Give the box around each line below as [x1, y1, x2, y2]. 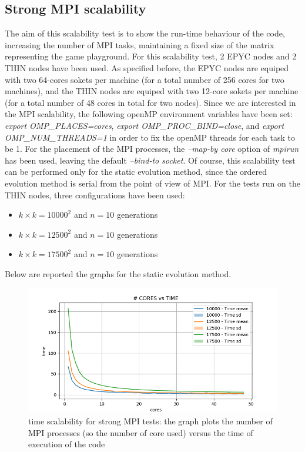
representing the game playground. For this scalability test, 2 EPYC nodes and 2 [5, 50, 297, 62]
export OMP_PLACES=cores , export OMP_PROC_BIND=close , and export [5, 119, 284, 131]
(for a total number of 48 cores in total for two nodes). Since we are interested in [5, 96, 296, 108]
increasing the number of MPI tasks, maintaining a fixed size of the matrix [5, 38, 274, 51]
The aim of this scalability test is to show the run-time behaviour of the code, [5, 27, 285, 39]
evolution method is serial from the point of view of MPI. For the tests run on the [5, 177, 300, 189]
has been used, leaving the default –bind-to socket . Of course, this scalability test [5, 154, 296, 166]
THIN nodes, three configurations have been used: [5, 188, 185, 201]
